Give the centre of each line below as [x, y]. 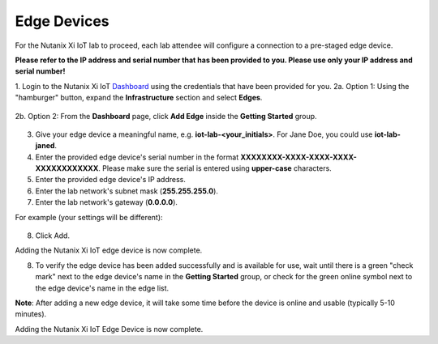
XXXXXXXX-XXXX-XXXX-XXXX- [298, 157]
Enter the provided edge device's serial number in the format [137, 157]
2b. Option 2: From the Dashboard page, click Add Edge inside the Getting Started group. [166, 116]
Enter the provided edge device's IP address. [110, 180]
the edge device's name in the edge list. [102, 288]
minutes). [31, 314]
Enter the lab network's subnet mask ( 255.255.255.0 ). [127, 191]
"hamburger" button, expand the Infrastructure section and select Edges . [139, 98]
